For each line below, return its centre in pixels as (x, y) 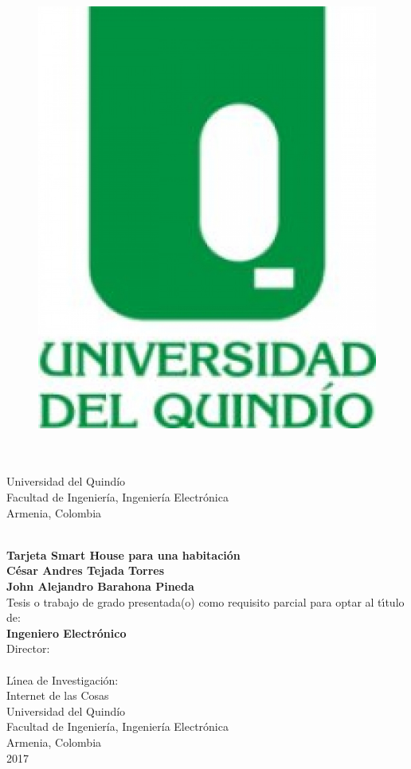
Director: (28, 648)
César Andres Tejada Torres (86, 570)
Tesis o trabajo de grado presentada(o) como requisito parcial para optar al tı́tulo (205, 601)
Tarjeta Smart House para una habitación (123, 554)
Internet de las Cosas (58, 695)
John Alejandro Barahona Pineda (100, 586)
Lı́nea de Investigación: (63, 679)
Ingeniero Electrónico (67, 632)
